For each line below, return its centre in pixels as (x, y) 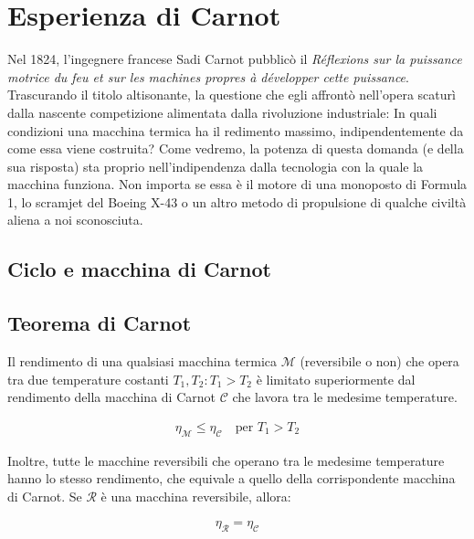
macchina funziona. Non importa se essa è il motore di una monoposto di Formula (237, 184)
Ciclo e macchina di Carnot (139, 269)
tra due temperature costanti (88, 379)
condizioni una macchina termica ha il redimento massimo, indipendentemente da (236, 130)
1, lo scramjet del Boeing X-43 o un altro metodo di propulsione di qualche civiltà (237, 201)
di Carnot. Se (45, 496)
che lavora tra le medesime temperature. (345, 397)
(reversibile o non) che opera (379, 361)
